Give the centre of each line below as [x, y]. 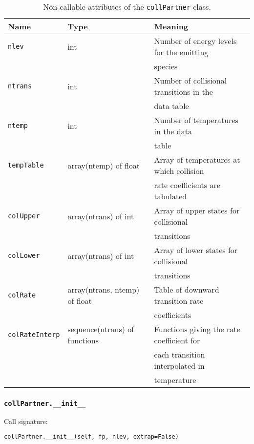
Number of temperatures [196, 120]
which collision [179, 171]
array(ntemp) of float [104, 165]
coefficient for [177, 340]
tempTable [26, 165]
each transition [180, 354]
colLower [24, 255]
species [166, 66]
